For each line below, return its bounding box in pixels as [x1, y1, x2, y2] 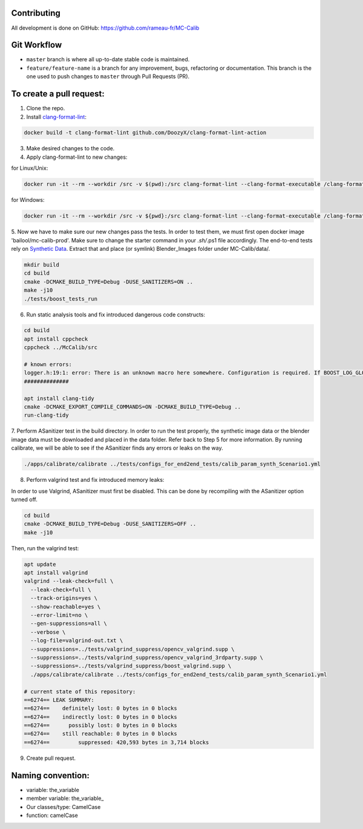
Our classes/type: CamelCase [26, 803, 101, 810]
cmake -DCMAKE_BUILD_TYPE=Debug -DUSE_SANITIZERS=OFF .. [24, 521, 197, 527]
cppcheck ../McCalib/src [24, 344, 98, 351]
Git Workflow [11, 40, 62, 50]
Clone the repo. [26, 105, 65, 112]
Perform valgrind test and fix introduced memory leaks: [26, 476, 165, 484]
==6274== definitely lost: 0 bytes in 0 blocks [24, 705, 178, 712]
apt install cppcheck [24, 335, 88, 342]
